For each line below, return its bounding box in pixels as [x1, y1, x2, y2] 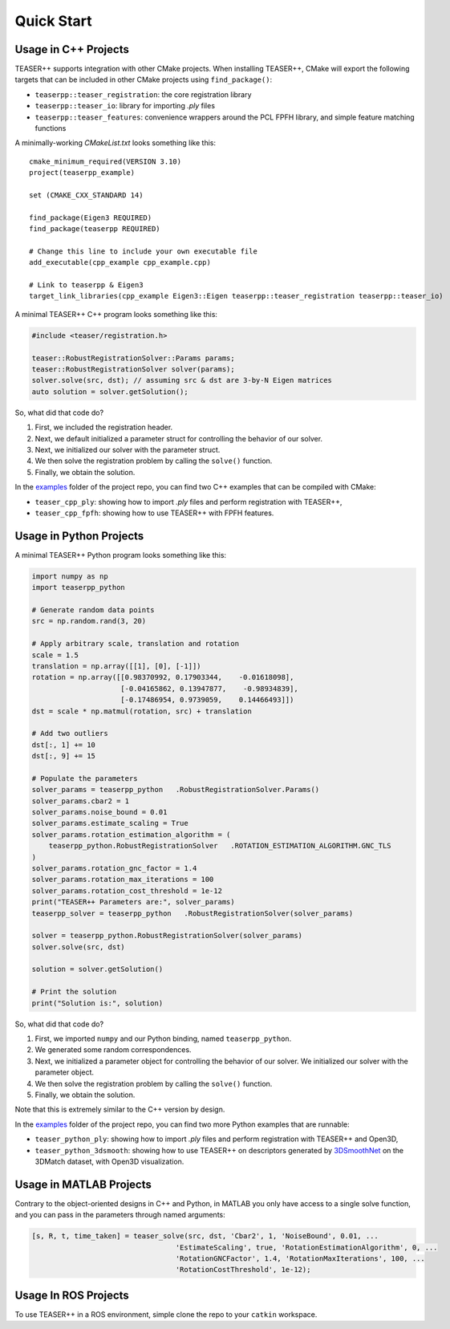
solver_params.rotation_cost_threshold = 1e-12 [31, 886, 222, 895]
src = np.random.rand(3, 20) [31, 616, 147, 626]
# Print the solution [31, 987, 117, 997]
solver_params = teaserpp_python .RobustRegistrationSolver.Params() [31, 785, 320, 795]
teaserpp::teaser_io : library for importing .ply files [34, 101, 216, 111]
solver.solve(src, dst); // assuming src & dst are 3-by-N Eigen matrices [31, 376, 333, 385]
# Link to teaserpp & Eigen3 [29, 281, 144, 290]
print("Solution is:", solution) [31, 998, 164, 1007]
